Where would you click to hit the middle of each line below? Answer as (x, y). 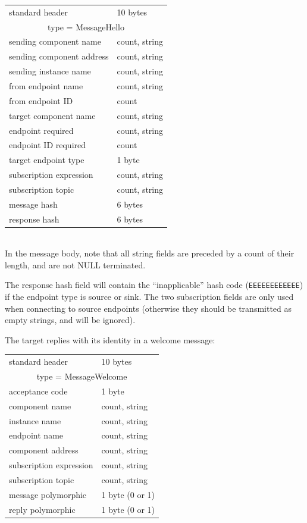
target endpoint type (47, 160)
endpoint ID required (48, 145)
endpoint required (41, 130)
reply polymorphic (42, 509)
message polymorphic (48, 494)
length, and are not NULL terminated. (75, 264)
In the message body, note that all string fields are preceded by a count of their (150, 253)
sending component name (55, 41)
